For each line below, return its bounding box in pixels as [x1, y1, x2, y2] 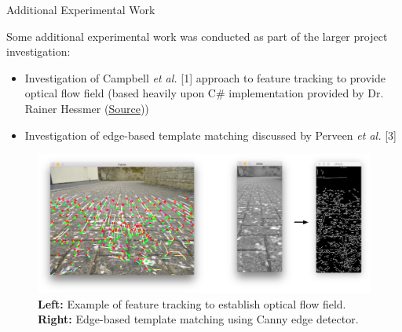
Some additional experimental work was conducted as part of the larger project [6, 27, 388, 44]
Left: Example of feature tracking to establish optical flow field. [38, 295, 346, 312]
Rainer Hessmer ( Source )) [24, 100, 149, 116]
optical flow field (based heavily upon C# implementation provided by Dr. [24, 85, 384, 101]
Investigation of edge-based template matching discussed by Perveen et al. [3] [24, 126, 397, 143]
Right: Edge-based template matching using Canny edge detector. [38, 311, 359, 327]
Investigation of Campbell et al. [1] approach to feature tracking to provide [24, 69, 386, 86]
